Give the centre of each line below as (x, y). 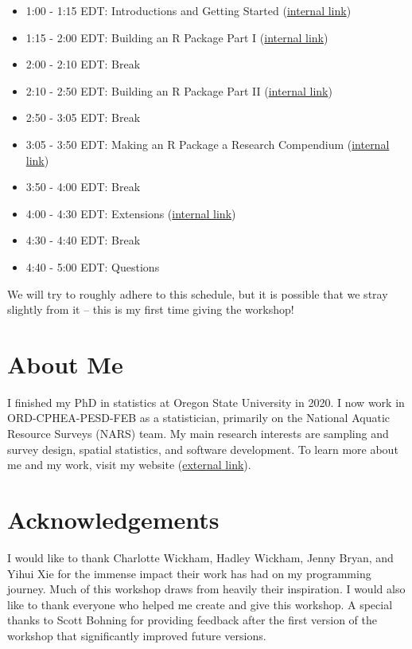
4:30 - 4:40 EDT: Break (83, 240)
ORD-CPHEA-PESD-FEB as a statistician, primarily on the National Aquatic (199, 418)
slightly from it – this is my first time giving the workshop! (151, 309)
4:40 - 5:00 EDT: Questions (93, 266)
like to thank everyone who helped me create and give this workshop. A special (200, 604)
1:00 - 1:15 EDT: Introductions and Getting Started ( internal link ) (189, 10)
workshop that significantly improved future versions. (137, 635)
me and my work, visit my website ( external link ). (129, 465)
